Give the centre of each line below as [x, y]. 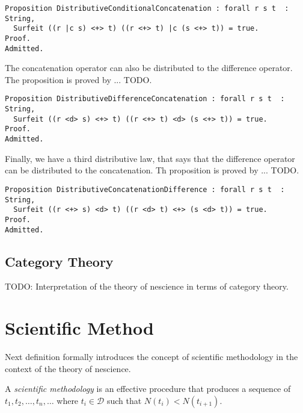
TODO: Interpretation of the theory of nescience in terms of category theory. [147, 286]
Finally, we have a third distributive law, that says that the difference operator [150, 158]
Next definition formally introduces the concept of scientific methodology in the [151, 357]
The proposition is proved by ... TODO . [78, 79]
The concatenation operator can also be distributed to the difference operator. [149, 68]
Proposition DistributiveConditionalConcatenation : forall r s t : [147, 8]
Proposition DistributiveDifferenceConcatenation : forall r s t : [145, 99]
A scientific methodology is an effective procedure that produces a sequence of [148, 389]
